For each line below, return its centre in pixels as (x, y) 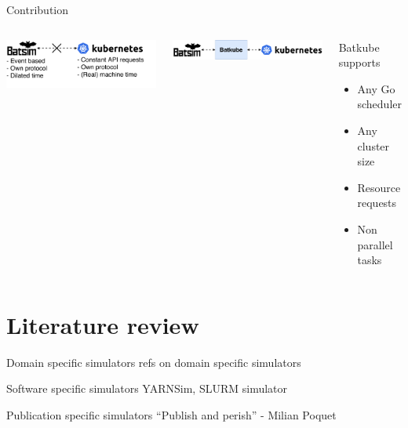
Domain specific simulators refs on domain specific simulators (154, 362)
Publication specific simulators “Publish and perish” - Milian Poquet (171, 415)
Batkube (359, 47)
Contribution (38, 9)
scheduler (380, 104)
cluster (373, 145)
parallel (375, 244)
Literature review (103, 324)
